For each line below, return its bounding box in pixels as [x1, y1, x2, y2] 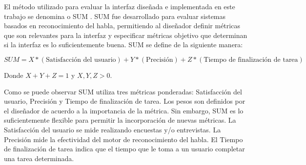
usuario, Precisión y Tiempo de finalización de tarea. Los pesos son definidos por [4, 96, 245, 106]
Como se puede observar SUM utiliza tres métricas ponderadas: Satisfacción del [4, 86, 242, 96]
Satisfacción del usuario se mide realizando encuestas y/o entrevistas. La [4, 124, 221, 134]
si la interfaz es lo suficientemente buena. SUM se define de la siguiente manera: [4, 39, 243, 50]
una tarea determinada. [4, 153, 74, 163]
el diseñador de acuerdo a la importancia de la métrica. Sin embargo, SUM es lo [4, 105, 244, 115]
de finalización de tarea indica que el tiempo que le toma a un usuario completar [4, 144, 245, 154]
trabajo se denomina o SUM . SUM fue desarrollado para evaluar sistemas [4, 11, 226, 21]
